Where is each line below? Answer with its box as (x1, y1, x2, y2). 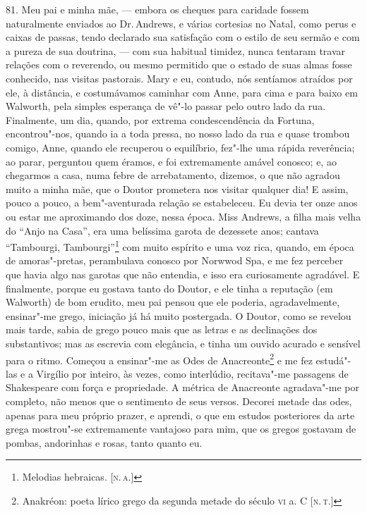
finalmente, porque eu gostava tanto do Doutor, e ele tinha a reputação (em (6, 280, 333, 295)
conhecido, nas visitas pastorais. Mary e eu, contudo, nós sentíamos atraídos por (6, 70, 353, 85)
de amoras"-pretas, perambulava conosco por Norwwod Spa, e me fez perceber (6, 253, 344, 268)
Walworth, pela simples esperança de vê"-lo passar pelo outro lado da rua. (6, 99, 326, 113)
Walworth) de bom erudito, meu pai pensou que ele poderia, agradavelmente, (6, 295, 340, 309)
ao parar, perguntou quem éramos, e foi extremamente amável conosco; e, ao (6, 154, 337, 168)
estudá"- (315, 352, 351, 367)
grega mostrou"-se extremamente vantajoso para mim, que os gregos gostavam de (6, 421, 356, 436)
